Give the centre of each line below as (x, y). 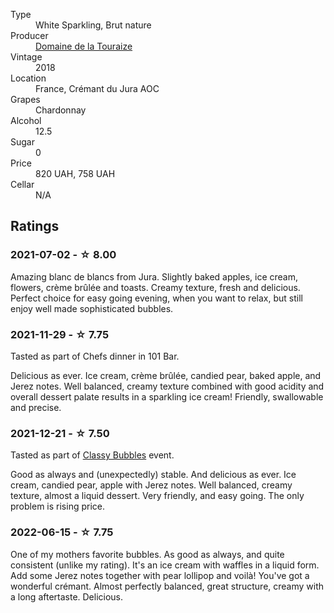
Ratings (35, 226)
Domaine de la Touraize (84, 46)
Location (28, 78)
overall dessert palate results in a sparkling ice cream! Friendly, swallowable (167, 396)
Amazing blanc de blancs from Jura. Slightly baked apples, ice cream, (154, 276)
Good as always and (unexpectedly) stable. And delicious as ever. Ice (153, 475)
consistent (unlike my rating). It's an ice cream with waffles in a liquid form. (165, 565)
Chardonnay (61, 110)
